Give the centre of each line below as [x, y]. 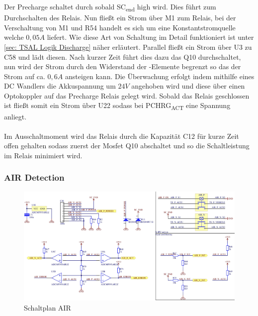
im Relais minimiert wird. [43, 155]
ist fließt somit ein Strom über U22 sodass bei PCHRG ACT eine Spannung [117, 106]
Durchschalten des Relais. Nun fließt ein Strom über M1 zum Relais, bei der [120, 18]
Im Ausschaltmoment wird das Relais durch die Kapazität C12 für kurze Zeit [122, 136]
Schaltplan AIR [47, 307]
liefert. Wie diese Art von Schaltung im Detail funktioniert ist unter [150, 37]
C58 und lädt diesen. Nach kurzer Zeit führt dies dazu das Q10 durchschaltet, [123, 56]
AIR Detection [34, 177]
